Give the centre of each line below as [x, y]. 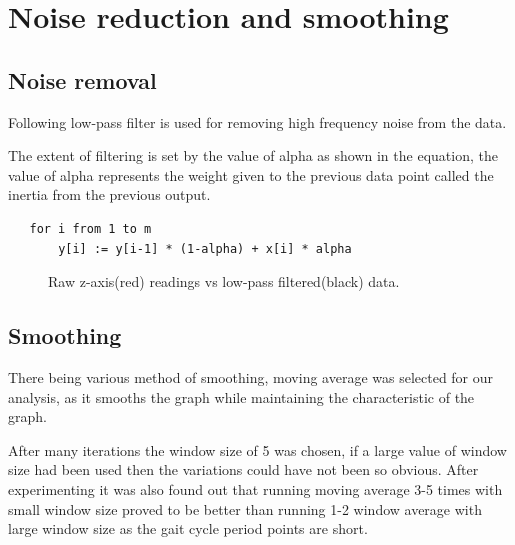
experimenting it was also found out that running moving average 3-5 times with [255, 488]
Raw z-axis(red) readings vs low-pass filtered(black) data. [224, 281]
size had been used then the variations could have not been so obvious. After [243, 469]
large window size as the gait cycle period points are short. [188, 528]
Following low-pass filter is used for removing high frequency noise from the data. [257, 121]
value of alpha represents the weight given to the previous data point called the [251, 174]
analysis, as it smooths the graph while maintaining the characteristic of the [241, 396]
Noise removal [82, 79]
